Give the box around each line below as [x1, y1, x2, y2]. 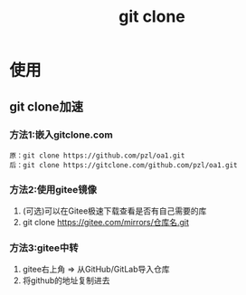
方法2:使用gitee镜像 [9, 183, 98, 195]
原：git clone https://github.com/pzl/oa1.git [9, 151, 185, 160]
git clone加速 [9, 99, 84, 114]
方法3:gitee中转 [9, 242, 79, 254]
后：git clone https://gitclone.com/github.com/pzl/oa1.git [9, 160, 238, 169]
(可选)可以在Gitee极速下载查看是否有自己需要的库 [22, 205, 207, 216]
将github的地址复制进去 [22, 275, 110, 286]
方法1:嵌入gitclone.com [9, 128, 113, 141]
